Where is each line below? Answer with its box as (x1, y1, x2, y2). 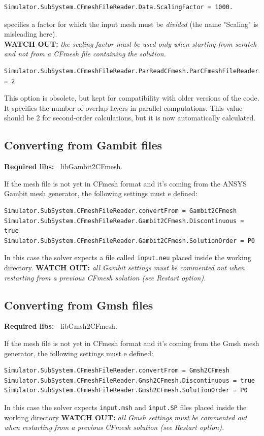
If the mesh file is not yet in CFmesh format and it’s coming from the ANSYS (4, 178, 247, 189)
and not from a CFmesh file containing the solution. (4, 48, 166, 59)
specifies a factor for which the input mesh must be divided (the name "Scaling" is (4, 18, 258, 29)
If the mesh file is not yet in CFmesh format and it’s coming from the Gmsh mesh (4, 337, 259, 348)
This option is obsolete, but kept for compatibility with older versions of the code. (4, 92, 259, 103)
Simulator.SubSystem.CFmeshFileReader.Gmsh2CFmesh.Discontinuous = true (4, 377, 255, 384)
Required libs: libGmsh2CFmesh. (4, 321, 117, 331)
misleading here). (4, 28, 57, 39)
